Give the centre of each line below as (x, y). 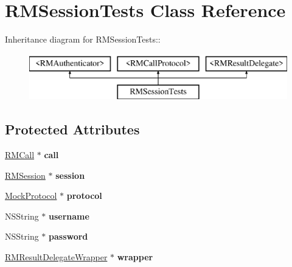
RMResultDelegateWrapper (56, 257)
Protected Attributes (72, 129)
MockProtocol (31, 196)
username (69, 216)
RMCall (20, 155)
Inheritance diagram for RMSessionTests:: (83, 39)
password (68, 236)
